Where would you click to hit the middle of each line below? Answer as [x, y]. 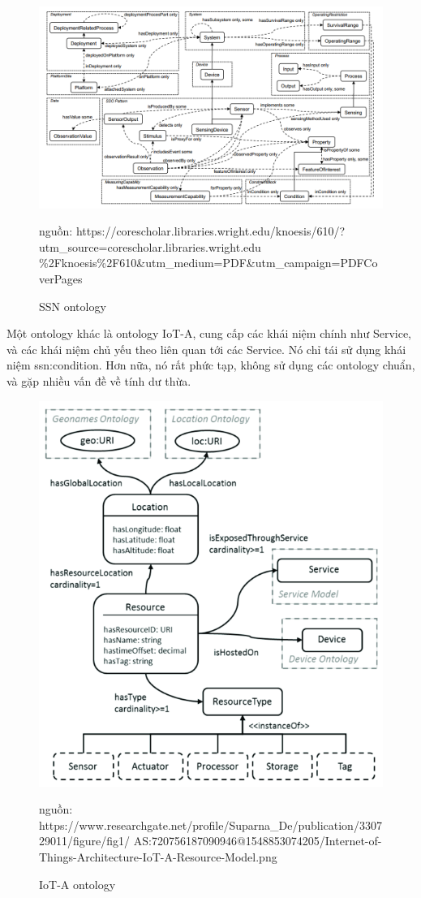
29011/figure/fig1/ [85, 841]
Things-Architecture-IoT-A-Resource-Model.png [158, 857]
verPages [61, 279]
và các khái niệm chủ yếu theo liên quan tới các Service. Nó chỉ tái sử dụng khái [206, 349]
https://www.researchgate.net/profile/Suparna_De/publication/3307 [210, 825]
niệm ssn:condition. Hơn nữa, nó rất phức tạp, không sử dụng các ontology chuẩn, [211, 365]
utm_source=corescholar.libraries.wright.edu [150, 246]
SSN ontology [73, 306]
